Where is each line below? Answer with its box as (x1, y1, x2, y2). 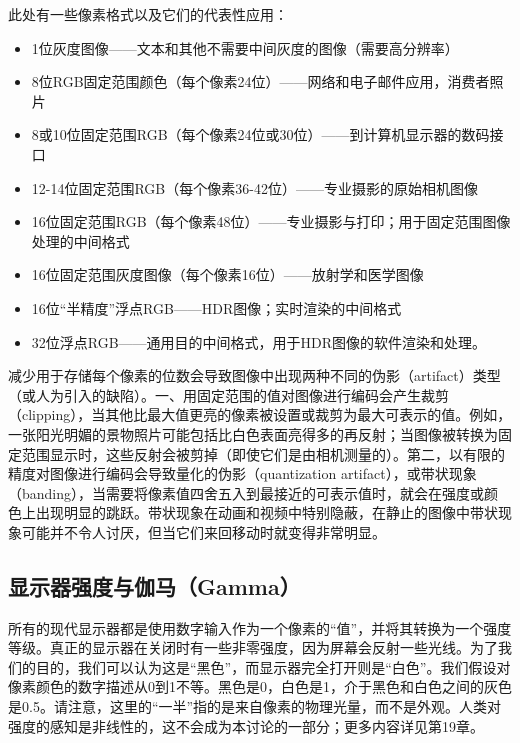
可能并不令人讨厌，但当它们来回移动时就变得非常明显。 (21, 521, 386, 542)
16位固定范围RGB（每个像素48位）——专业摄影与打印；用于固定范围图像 (31, 211, 511, 232)
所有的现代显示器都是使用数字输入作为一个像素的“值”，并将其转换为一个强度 (8, 617, 512, 638)
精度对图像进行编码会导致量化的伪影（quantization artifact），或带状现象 (8, 463, 477, 484)
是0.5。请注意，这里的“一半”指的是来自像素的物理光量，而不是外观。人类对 (8, 696, 502, 717)
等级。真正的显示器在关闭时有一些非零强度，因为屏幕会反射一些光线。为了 (8, 637, 498, 658)
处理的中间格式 (31, 230, 130, 251)
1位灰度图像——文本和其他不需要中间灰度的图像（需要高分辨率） (31, 37, 459, 58)
